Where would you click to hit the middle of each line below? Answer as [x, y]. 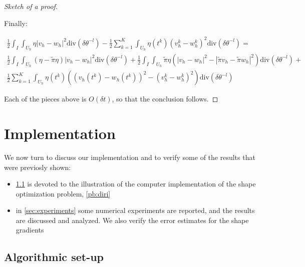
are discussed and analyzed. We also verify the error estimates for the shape [132, 220]
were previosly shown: [38, 167]
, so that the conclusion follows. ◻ [165, 99]
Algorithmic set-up [54, 257]
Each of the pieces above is [45, 99]
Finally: [16, 23]
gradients [30, 230]
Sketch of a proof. [31, 6]
